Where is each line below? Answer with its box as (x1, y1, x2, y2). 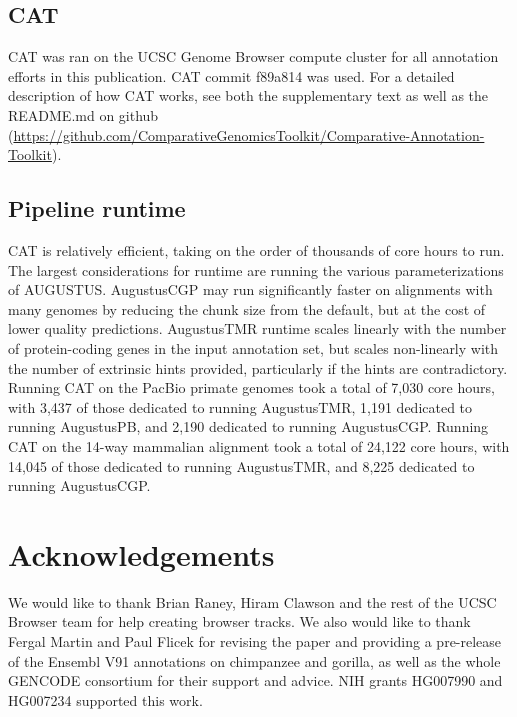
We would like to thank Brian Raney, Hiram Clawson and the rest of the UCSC (8, 591, 497, 612)
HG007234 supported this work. (8, 689, 203, 710)
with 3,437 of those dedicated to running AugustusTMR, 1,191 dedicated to (8, 396, 473, 417)
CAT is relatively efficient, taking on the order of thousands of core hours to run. (8, 239, 505, 260)
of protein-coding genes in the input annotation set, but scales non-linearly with (8, 337, 499, 358)
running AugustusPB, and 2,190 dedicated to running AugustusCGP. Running (8, 416, 489, 437)
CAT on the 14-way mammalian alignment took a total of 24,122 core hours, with (8, 435, 510, 456)
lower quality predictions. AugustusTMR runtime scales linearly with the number (8, 318, 507, 339)
